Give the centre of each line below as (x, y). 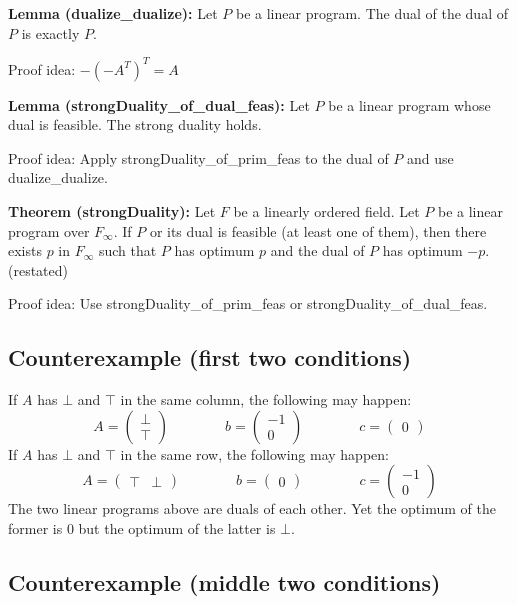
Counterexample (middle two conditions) (224, 582)
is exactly (50, 32)
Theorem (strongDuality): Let (112, 211)
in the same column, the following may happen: (266, 399)
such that (127, 250)
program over (49, 230)
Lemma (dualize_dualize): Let (113, 13)
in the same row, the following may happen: (254, 453)
